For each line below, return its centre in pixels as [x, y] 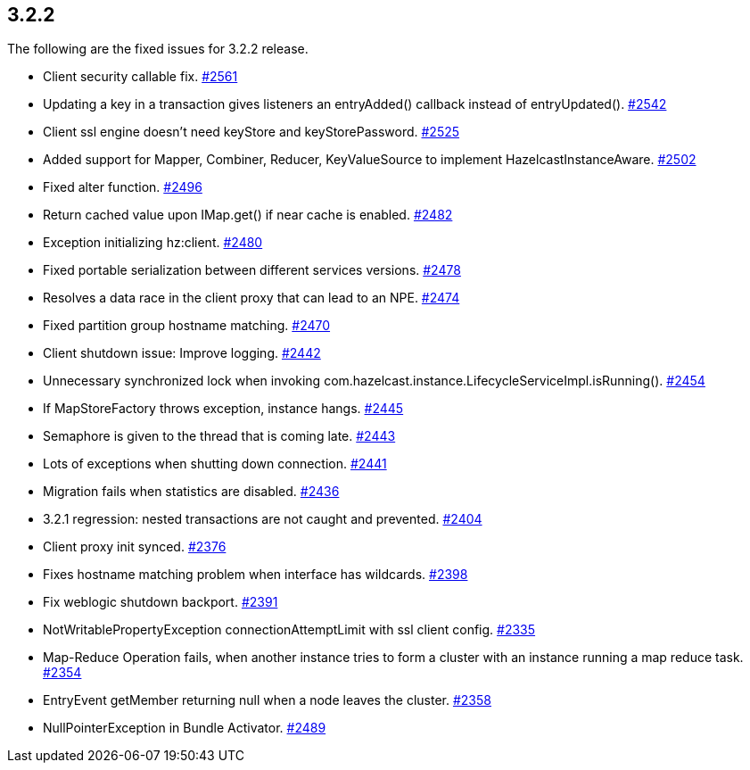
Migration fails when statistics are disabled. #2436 [191, 492]
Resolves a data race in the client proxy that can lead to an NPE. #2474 [251, 298]
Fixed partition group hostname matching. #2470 [187, 326]
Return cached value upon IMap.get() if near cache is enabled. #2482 [248, 215]
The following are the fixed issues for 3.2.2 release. [158, 49]
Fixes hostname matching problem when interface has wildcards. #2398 [255, 575]
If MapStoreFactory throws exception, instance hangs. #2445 [223, 409]
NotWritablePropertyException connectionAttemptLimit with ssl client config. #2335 [289, 630]
